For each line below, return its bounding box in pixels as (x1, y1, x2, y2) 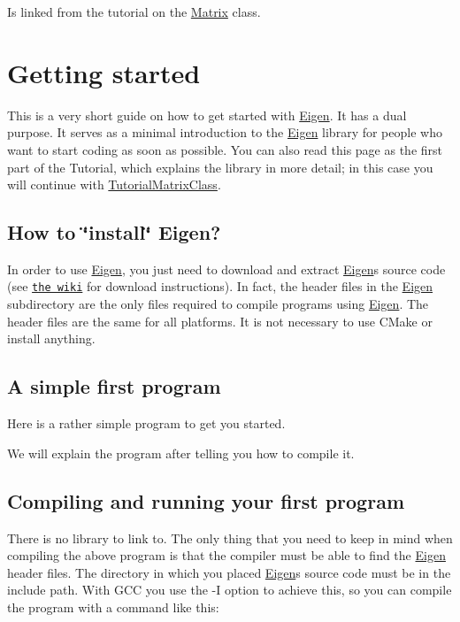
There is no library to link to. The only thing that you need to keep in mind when (7, 528, 453, 547)
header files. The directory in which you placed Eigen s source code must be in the (7, 563, 451, 581)
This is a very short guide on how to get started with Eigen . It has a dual (7, 105, 407, 124)
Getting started (7, 54, 201, 90)
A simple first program (7, 372, 221, 400)
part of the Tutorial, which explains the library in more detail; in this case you (7, 157, 433, 176)
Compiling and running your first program (7, 487, 404, 514)
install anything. (7, 329, 96, 348)
